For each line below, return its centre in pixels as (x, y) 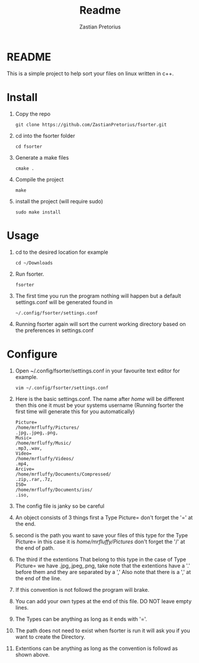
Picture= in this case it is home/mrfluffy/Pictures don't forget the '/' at (100, 541)
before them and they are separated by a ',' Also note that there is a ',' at (103, 572)
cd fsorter (29, 146)
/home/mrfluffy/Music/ (43, 443)
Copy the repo (33, 114)
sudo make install (38, 212)
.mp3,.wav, (29, 448)
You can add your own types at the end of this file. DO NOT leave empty (103, 601)
